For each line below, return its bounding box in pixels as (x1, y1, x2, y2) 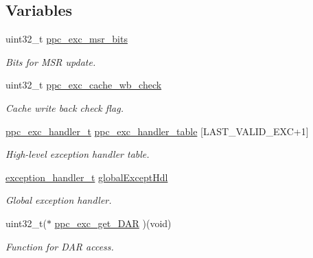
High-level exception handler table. (5, 147, 150, 161)
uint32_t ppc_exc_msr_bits (5, 32, 128, 46)
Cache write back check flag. (5, 100, 124, 115)
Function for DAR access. (5, 239, 114, 253)
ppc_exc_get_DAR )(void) (54, 215, 172, 230)
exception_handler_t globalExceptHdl (5, 169, 168, 184)
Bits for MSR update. (5, 54, 96, 69)
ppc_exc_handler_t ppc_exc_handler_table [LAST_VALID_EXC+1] (5, 124, 309, 138)
